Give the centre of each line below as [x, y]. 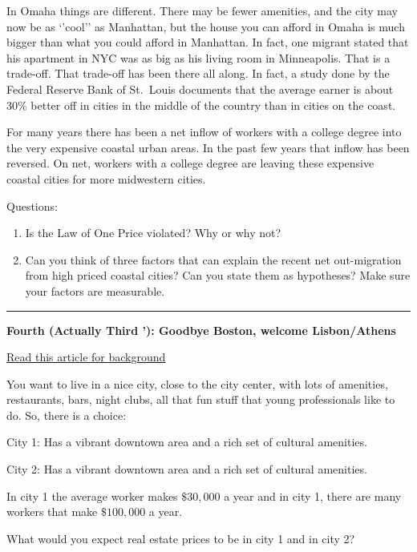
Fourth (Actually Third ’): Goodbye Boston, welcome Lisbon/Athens [201, 330]
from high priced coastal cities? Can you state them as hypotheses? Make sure [218, 275]
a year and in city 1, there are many [313, 496]
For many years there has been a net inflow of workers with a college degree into [204, 132]
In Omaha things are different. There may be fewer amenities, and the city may [202, 10]
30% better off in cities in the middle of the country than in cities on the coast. [201, 105]
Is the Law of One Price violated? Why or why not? [153, 233]
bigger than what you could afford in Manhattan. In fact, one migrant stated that [208, 42]
